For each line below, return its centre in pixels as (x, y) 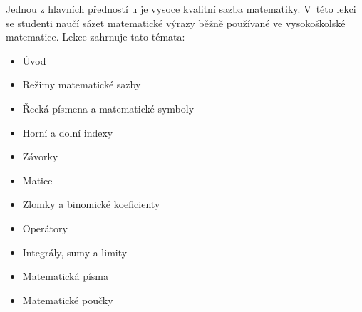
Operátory (45, 228)
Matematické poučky (68, 300)
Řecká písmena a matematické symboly (108, 108)
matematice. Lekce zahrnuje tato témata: (95, 37)
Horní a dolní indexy (68, 132)
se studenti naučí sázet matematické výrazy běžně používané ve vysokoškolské (176, 22)
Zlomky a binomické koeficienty (91, 204)
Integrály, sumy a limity (75, 252)
